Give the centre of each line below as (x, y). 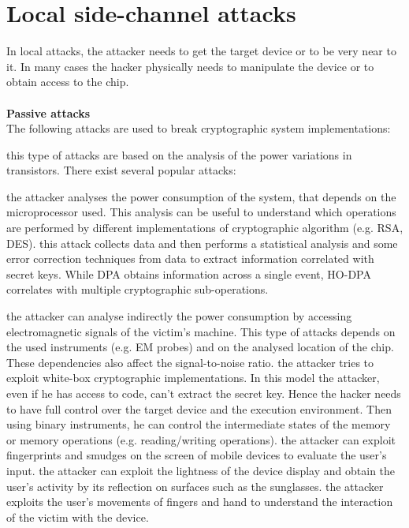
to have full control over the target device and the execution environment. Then (199, 408)
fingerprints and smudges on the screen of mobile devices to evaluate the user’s (197, 455)
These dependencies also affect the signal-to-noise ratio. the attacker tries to (190, 362)
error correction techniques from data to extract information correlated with (190, 258)
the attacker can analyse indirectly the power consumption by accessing (179, 316)
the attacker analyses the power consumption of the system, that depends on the (201, 196)
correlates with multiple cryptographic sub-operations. (138, 289)
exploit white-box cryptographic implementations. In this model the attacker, (193, 378)
